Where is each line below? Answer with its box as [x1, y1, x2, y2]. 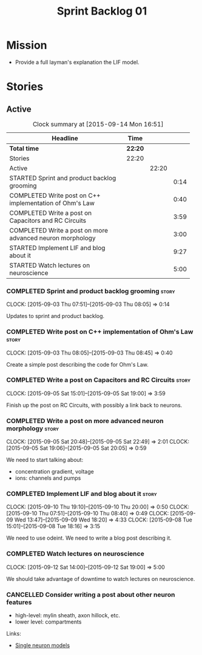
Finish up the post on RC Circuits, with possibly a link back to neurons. [6, 401, 183, 409]
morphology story [6, 424, 59, 432]
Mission [6, 38, 47, 52]
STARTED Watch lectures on [9, 261, 90, 270]
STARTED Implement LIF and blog [9, 243, 106, 252]
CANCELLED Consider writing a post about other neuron [6, 590, 175, 599]
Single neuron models [15, 642, 70, 649]
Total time [9, 144, 39, 152]
